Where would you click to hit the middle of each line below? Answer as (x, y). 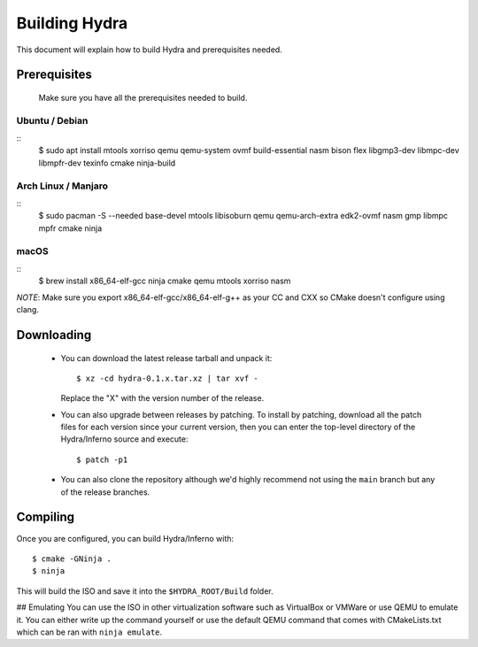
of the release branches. (105, 492)
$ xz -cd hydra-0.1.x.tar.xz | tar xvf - (167, 378)
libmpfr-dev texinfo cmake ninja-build (107, 163)
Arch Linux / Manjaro (62, 186)
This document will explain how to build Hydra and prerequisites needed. (149, 50)
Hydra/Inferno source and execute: (124, 439)
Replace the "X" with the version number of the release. (162, 398)
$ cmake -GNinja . (72, 558)
